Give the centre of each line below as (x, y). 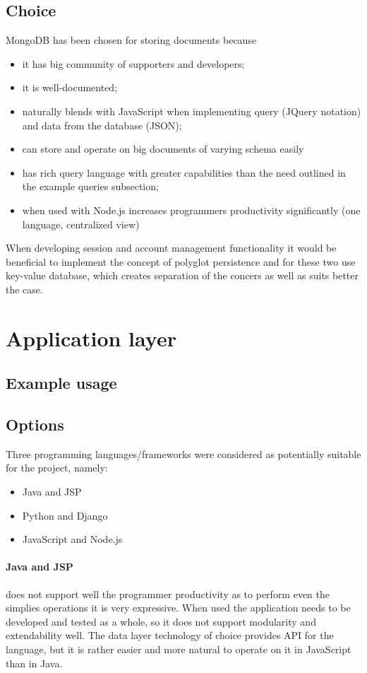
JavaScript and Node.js (72, 539)
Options (35, 425)
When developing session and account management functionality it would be (171, 248)
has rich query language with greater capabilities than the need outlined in (184, 172)
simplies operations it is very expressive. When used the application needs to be (178, 608)
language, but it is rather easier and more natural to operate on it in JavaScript (179, 649)
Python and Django (65, 515)
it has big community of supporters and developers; (133, 63)
